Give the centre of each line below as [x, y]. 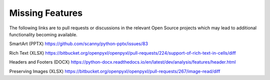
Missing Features [46, 13]
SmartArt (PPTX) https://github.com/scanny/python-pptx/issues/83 [79, 44]
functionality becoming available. [43, 34]
